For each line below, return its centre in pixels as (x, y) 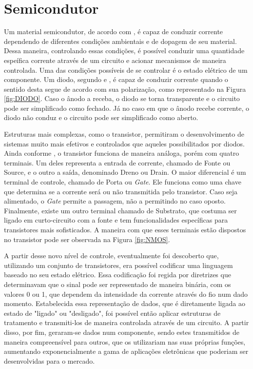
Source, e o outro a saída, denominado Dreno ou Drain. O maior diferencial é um (125, 172)
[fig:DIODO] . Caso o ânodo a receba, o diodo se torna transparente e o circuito (122, 98)
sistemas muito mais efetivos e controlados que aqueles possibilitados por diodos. (125, 143)
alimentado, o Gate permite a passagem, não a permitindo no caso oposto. (115, 201)
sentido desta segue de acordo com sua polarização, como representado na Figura (125, 89)
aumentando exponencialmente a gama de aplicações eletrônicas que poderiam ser (126, 351)
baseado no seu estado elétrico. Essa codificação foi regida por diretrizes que (117, 275)
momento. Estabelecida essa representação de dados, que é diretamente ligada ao (125, 303)
